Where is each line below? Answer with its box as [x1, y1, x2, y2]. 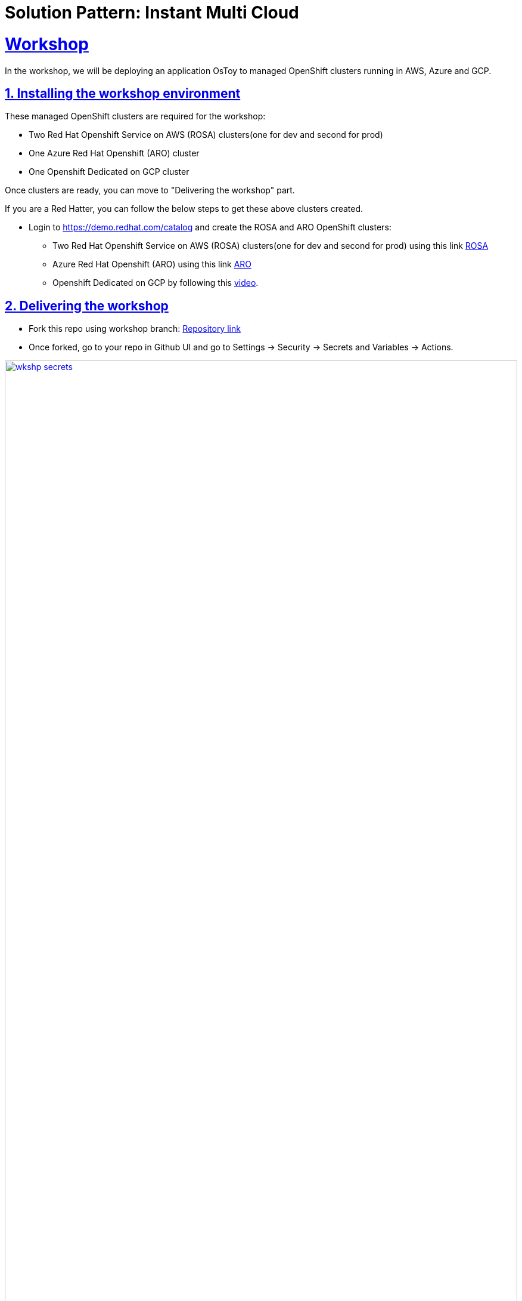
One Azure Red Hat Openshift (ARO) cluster [29, 148, 200, 159]
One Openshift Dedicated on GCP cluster [29, 167, 189, 177]
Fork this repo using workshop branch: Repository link [29, 323, 241, 334]
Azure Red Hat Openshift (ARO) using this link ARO [52, 259, 252, 270]
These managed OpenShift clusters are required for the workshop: [5, 111, 266, 122]
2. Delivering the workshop [5, 298, 169, 313]
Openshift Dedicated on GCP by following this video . [52, 278, 259, 288]
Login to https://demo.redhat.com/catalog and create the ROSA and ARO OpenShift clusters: [29, 222, 392, 233]
